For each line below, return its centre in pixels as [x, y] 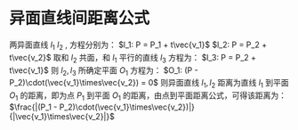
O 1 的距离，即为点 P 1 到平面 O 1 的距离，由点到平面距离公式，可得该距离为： [148, 96]
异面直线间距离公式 [80, 18]
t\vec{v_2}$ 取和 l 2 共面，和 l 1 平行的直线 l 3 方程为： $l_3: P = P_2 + [133, 58]
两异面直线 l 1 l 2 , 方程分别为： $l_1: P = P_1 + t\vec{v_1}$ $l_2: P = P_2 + [138, 45]
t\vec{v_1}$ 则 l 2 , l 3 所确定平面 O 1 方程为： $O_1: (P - [104, 71]
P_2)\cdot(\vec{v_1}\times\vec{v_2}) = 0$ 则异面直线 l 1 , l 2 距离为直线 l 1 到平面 [149, 84]
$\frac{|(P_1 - [33, 107]
